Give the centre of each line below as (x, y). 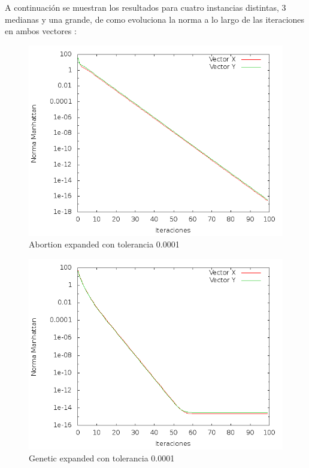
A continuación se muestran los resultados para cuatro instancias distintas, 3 (146, 7)
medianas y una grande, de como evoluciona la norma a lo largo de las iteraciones (155, 19)
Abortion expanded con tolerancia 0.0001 (104, 244)
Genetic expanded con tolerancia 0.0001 (102, 458)
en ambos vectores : (41, 31)
